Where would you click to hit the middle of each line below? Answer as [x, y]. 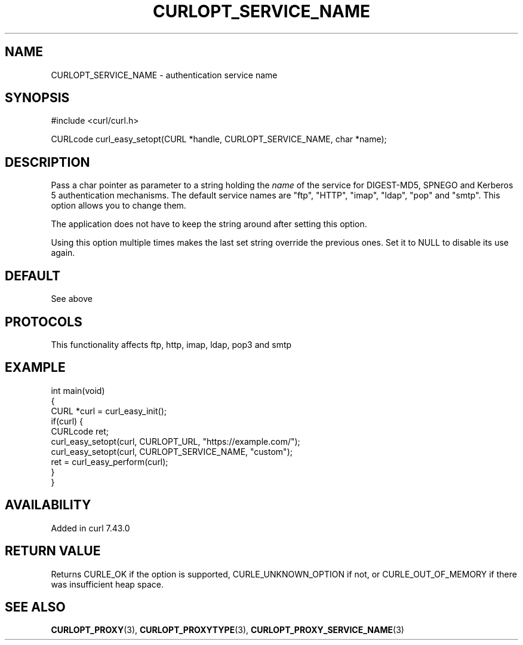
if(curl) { [67, 421]
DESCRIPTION [47, 162]
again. [63, 253]
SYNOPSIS [37, 98]
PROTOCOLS [44, 322]
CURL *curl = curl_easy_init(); [109, 411]
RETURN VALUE [53, 551]
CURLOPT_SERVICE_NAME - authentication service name [164, 75]
